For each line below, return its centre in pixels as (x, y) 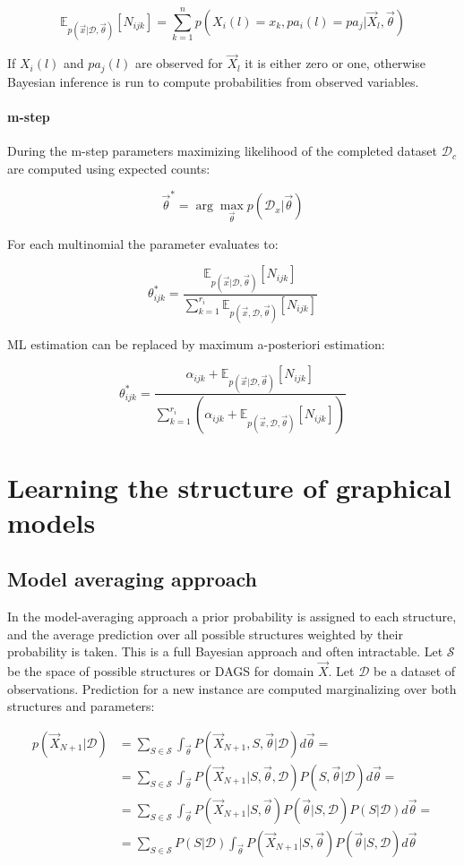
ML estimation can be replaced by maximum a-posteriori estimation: (196, 343)
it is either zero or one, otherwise (335, 63)
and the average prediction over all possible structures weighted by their (205, 634)
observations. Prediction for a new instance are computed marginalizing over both (232, 688)
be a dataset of (415, 671)
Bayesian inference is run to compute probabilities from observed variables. (213, 81)
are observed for (179, 63)
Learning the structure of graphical (229, 487)
